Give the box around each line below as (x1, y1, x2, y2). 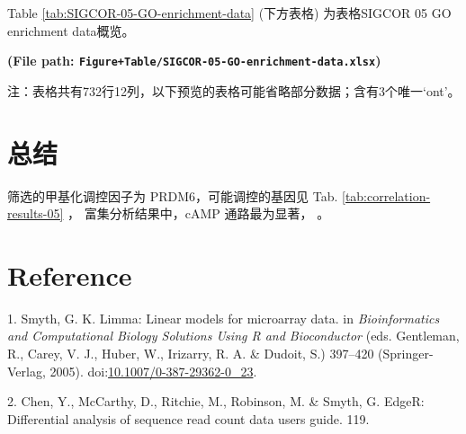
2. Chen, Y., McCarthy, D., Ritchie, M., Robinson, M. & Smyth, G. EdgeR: (7, 392, 425, 411)
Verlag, (7, 361, 46, 380)
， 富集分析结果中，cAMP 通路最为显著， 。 (67, 204, 330, 223)
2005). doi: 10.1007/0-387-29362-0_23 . (49, 361, 257, 380)
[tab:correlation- (341, 186, 431, 205)
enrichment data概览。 (7, 21, 135, 40)
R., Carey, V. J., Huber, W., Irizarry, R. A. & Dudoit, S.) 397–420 (7, 344, 374, 363)
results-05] (7, 204, 64, 223)
